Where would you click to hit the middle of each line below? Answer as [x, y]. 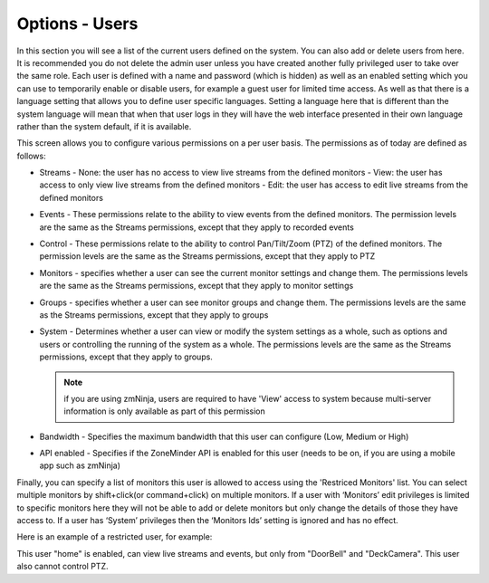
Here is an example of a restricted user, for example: [115, 537]
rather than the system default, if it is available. [104, 126]
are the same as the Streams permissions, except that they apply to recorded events [197, 227]
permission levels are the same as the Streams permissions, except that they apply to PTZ [207, 256]
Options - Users [77, 24]
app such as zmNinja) [80, 465]
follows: [31, 156]
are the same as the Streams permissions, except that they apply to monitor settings [197, 286]
